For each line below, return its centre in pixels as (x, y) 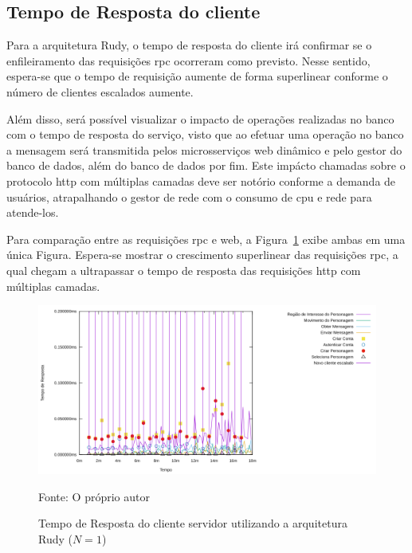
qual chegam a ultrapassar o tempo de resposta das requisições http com (184, 270)
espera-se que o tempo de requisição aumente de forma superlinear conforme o (197, 76)
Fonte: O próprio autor (94, 496)
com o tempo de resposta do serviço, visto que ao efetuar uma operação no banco (205, 134)
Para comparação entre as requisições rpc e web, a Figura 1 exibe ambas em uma (206, 239)
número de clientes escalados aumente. (100, 91)
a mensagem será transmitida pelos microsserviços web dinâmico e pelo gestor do (204, 149)
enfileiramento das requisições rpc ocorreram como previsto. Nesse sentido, (188, 60)
